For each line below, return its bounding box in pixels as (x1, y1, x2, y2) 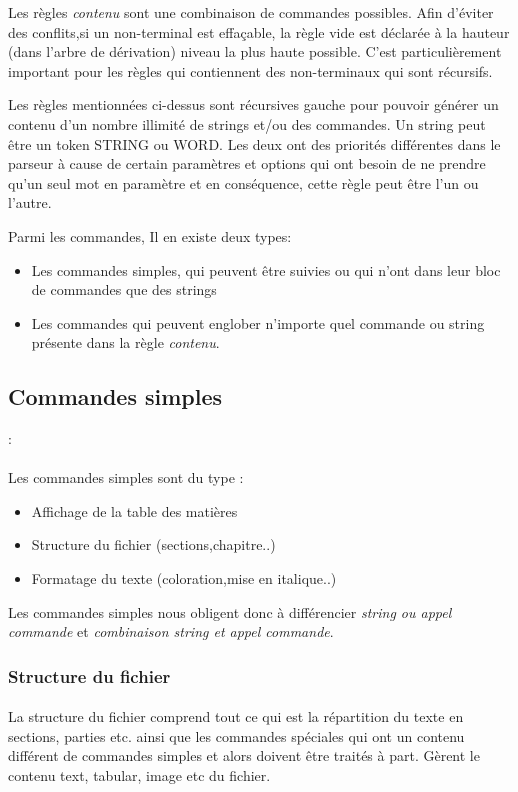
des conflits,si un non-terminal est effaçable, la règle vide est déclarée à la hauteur (8, 21, 510, 42)
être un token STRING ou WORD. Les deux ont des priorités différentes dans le (8, 133, 501, 154)
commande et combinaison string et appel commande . (8, 621, 334, 642)
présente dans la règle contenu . (31, 332, 220, 353)
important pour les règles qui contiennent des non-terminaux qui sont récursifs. (8, 60, 493, 81)
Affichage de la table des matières (31, 500, 238, 521)
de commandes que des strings (31, 279, 217, 300)
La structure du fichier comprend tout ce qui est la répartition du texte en (8, 706, 464, 727)
